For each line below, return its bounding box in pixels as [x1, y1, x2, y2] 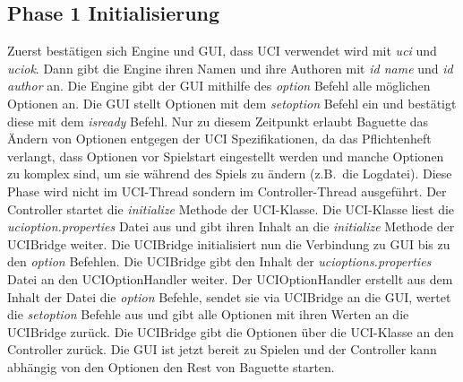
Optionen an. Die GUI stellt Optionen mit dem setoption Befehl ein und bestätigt [7, 93, 457, 112]
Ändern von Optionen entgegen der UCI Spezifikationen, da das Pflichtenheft [7, 129, 432, 148]
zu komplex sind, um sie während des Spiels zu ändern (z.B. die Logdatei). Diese [7, 164, 452, 183]
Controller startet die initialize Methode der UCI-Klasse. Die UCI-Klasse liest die [7, 199, 455, 218]
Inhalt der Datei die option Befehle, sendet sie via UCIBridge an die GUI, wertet [7, 287, 451, 306]
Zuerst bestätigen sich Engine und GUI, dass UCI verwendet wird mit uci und [7, 41, 437, 60]
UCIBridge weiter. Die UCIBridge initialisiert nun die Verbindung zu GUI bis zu [7, 234, 450, 253]
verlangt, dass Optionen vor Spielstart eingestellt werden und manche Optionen [7, 146, 444, 165]
